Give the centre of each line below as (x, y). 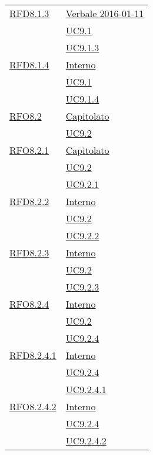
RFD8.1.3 (29, 13)
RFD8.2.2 (29, 201)
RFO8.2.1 (29, 150)
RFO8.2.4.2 (33, 406)
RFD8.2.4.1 (33, 355)
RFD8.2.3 (29, 253)
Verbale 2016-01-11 (105, 13)
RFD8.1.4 (29, 65)
